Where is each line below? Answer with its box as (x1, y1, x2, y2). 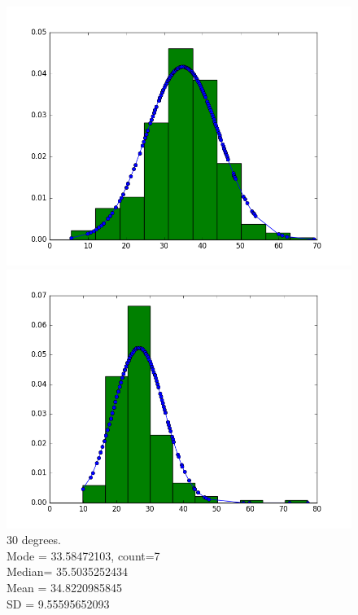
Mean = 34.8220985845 (7, 578, 122, 595)
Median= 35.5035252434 (7, 563, 128, 580)
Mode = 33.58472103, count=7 (7, 547, 160, 564)
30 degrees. (7, 531, 61, 548)
